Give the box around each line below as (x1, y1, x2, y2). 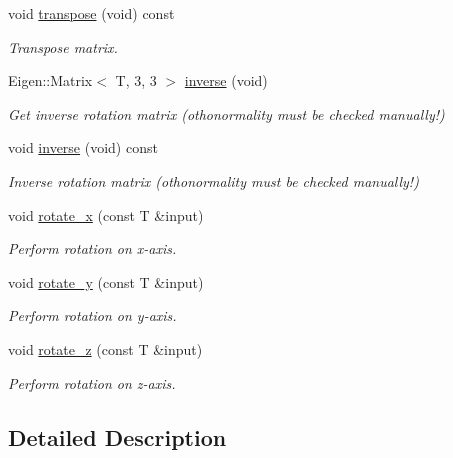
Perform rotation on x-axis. (8, 238, 177, 259)
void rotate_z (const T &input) (8, 338, 203, 359)
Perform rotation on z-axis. (8, 372, 176, 393)
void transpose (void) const (8, 3, 175, 23)
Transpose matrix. (8, 36, 118, 57)
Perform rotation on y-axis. (8, 305, 177, 326)
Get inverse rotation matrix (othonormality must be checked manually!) (8, 103, 445, 124)
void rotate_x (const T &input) (8, 204, 204, 225)
